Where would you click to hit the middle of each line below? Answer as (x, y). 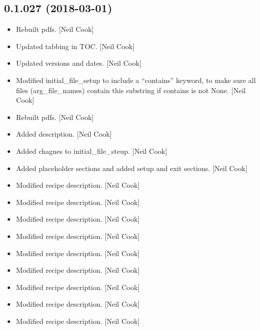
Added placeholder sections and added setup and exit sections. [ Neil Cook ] (132, 168)
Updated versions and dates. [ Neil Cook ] (79, 63)
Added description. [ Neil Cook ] (64, 134)
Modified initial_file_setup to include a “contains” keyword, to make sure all (136, 80)
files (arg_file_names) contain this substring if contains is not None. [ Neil (131, 90)
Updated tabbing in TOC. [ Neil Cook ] (75, 46)
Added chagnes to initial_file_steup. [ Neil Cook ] (91, 151)
